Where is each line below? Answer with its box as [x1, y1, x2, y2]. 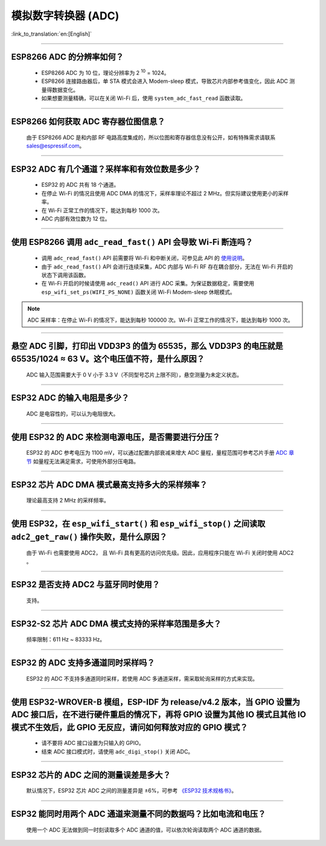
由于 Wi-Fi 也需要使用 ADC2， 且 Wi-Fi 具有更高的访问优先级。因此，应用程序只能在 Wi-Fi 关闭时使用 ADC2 [26, 549, 294, 556]
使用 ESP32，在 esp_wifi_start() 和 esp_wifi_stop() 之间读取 [11, 519, 266, 529]
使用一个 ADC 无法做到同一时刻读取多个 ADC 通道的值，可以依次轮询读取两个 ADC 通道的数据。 [26, 826, 265, 833]
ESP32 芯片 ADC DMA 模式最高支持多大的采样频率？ [11, 480, 208, 490]
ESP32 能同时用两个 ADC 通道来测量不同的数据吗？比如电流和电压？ [11, 809, 266, 819]
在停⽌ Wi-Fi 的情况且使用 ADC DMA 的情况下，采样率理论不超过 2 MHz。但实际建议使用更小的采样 [41, 189, 289, 197]
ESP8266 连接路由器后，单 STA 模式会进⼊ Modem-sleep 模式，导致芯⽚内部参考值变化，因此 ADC [41, 77, 289, 85]
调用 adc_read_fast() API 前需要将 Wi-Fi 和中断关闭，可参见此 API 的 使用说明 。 [41, 255, 248, 262]
